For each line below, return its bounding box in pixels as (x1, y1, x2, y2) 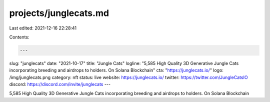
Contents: (9, 34, 29, 40)
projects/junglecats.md (9, 7, 109, 18)
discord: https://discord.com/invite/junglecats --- (9, 81, 111, 87)
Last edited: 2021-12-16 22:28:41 (9, 25, 77, 31)
